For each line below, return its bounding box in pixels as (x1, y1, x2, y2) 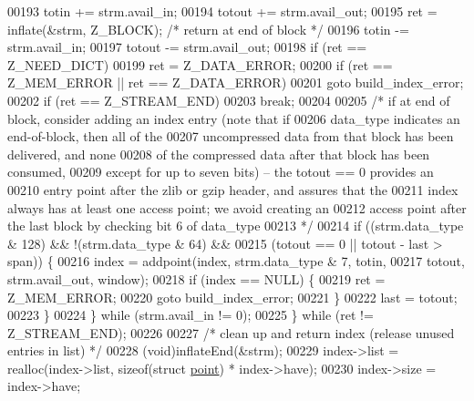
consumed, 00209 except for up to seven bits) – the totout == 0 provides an (7, 162, 434, 181)
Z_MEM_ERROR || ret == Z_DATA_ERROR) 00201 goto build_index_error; (7, 73, 464, 92)
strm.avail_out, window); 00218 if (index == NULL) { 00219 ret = (7, 269, 386, 288)
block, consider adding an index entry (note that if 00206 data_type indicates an (7, 108, 460, 128)
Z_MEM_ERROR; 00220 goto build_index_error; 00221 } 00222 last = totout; (7, 287, 458, 306)
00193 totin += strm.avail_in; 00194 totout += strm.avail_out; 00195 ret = (7, 2, 438, 20)
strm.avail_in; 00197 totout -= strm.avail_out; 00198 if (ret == (7, 37, 367, 57)
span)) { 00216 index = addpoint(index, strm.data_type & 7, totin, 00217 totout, (7, 252, 465, 271)
